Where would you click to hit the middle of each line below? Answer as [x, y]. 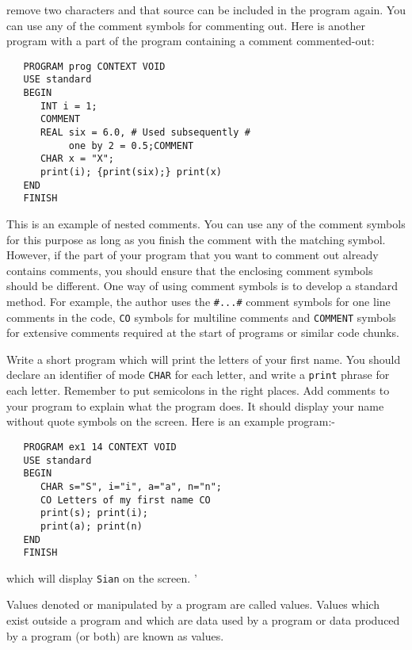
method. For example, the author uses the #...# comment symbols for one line [198, 301]
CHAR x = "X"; [77, 159]
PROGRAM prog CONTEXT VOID [94, 66]
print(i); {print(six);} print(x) [131, 172]
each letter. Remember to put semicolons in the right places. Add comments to [198, 390]
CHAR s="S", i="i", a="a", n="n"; [131, 486]
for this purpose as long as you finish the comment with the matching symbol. [196, 239]
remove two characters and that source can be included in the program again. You [206, 10]
